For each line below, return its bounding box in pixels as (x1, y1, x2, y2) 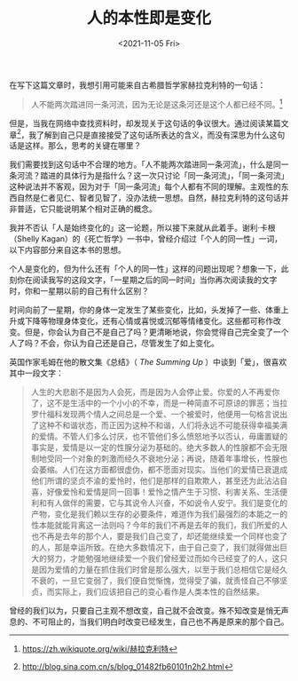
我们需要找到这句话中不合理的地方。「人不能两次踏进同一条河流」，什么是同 (9, 159, 281, 170)
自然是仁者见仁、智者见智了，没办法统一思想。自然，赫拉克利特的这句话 (16, 193, 281, 203)
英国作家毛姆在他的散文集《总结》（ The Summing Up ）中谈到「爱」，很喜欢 (9, 357, 287, 368)
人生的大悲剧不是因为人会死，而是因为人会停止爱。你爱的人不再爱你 (30, 387, 280, 398)
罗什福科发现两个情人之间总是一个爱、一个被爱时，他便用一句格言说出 (30, 409, 288, 420)
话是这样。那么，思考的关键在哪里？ (9, 140, 142, 151)
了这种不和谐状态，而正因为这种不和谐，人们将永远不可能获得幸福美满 (30, 420, 288, 431)
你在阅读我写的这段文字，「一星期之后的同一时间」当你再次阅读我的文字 (16, 274, 278, 285)
